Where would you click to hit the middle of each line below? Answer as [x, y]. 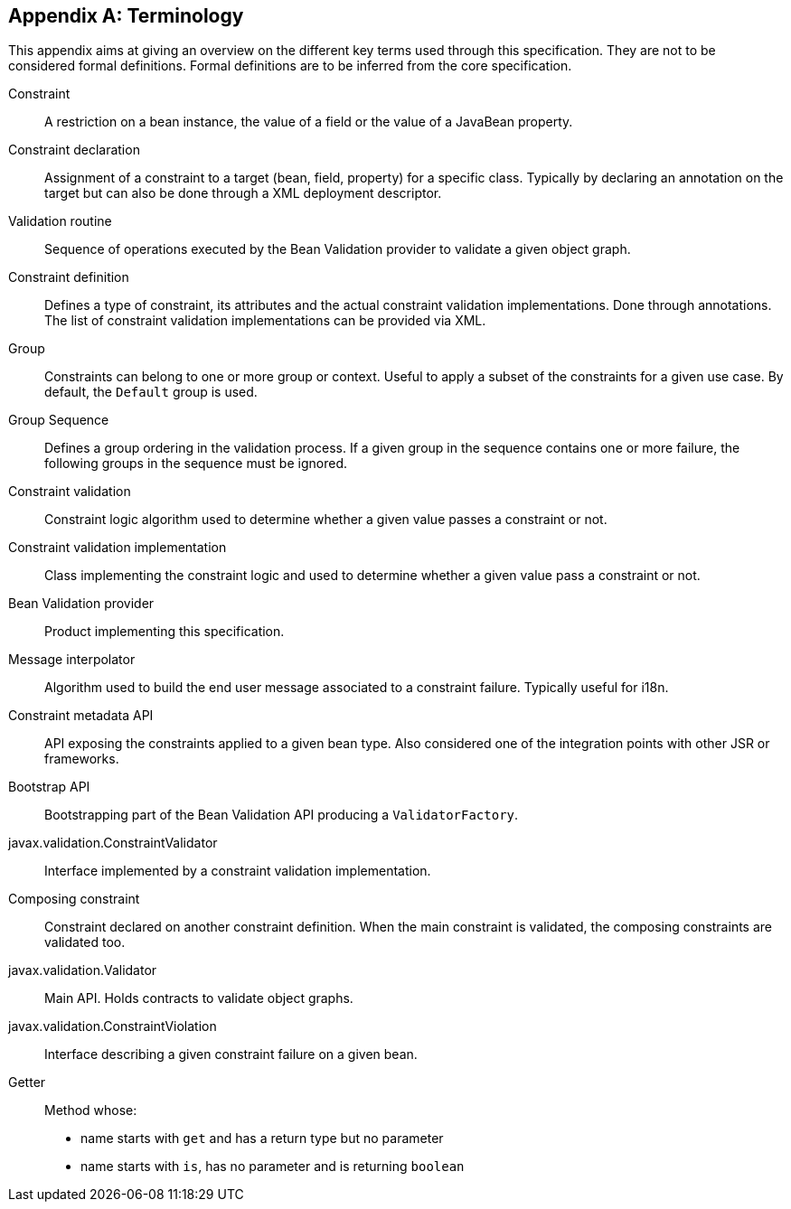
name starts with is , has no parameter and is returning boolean [273, 1167]
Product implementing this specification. [165, 632]
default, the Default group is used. [151, 392]
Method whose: [91, 1111]
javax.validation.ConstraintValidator [113, 843]
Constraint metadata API [81, 716]
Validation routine [60, 221]
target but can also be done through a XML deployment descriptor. [243, 193]
